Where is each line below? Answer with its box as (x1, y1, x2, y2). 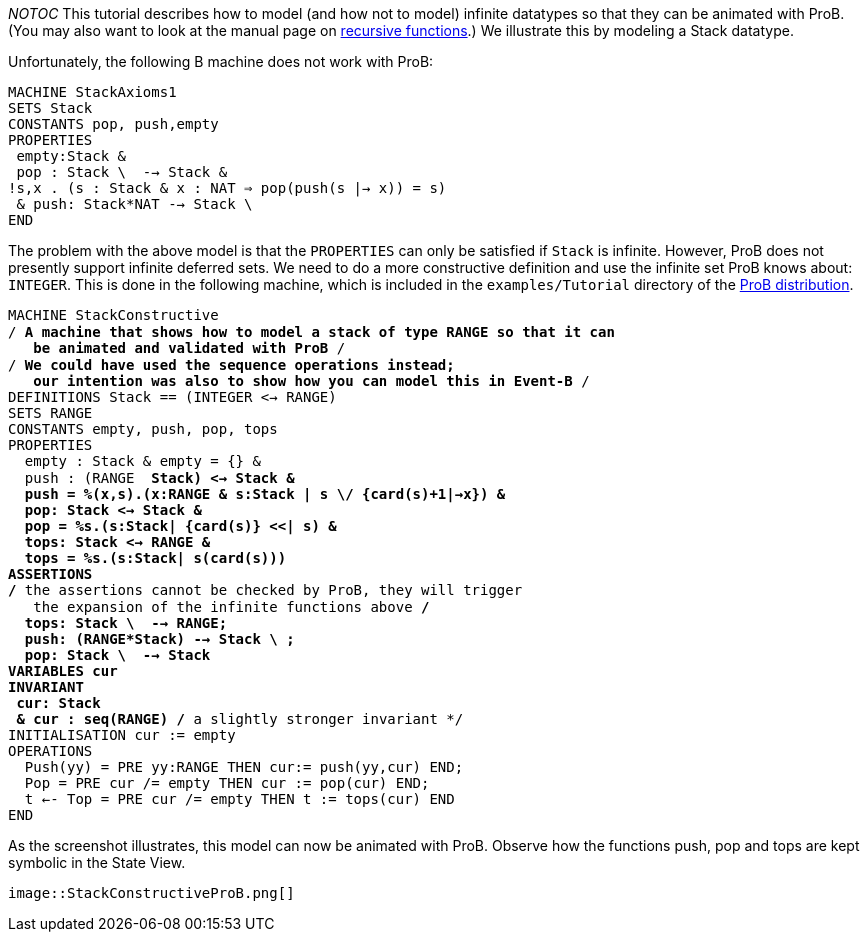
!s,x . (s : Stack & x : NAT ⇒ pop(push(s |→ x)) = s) (8, 180, 447, 196)
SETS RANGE (8, 405, 93, 421)
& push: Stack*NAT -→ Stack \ (16, 196, 253, 212)
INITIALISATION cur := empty (8, 727, 236, 743)
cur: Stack (16, 695, 101, 711)
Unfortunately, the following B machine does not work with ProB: (8, 53, 434, 70)
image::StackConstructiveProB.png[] (8, 885, 295, 901)
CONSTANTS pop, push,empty (8, 116, 219, 132)
